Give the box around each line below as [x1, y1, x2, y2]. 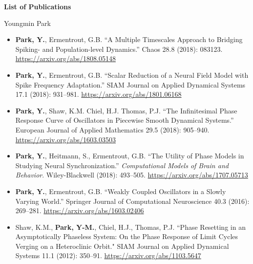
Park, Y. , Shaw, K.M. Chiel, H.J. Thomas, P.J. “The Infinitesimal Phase [15, 105, 237, 115]
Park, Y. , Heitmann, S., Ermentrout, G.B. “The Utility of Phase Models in [15, 151, 244, 161]
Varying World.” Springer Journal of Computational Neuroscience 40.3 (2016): [15, 196, 250, 206]
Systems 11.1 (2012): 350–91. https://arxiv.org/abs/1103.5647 [15, 250, 201, 261]
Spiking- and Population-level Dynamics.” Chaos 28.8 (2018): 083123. [15, 44, 223, 54]
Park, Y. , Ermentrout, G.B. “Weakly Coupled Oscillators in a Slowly [15, 186, 226, 196]
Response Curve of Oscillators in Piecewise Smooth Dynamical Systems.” [15, 115, 234, 125]
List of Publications [4, 1, 71, 11]
